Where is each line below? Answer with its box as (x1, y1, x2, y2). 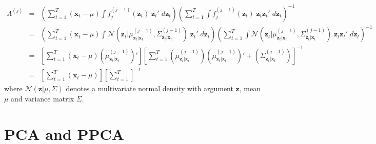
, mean (239, 83, 261, 94)
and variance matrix (11, 93, 74, 104)
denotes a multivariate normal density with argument (66, 83, 233, 94)
